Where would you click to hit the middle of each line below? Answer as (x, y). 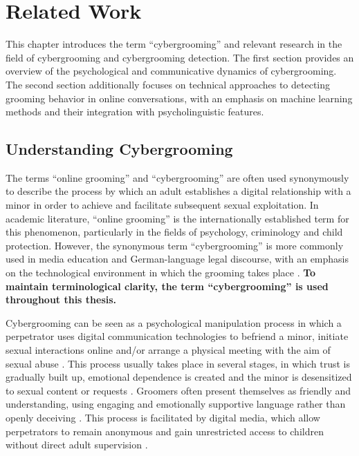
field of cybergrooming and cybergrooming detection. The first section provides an (180, 57)
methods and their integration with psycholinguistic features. (135, 112)
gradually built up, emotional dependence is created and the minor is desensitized (179, 377)
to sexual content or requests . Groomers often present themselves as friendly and (178, 390)
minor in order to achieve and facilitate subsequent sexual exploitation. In (162, 205)
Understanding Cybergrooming (119, 149)
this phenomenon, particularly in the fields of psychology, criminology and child (174, 232)
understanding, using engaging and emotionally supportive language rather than (176, 404)
